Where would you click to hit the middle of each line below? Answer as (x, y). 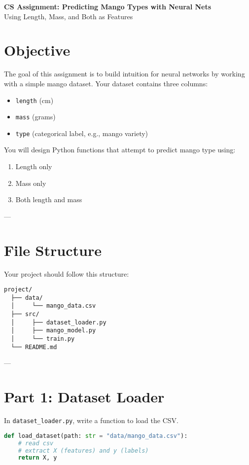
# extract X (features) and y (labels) (83, 450)
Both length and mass (49, 199)
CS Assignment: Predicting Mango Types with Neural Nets (108, 6)
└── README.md (34, 347)
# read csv (36, 443)
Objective (37, 50)
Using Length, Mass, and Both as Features (69, 16)
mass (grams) (36, 117)
